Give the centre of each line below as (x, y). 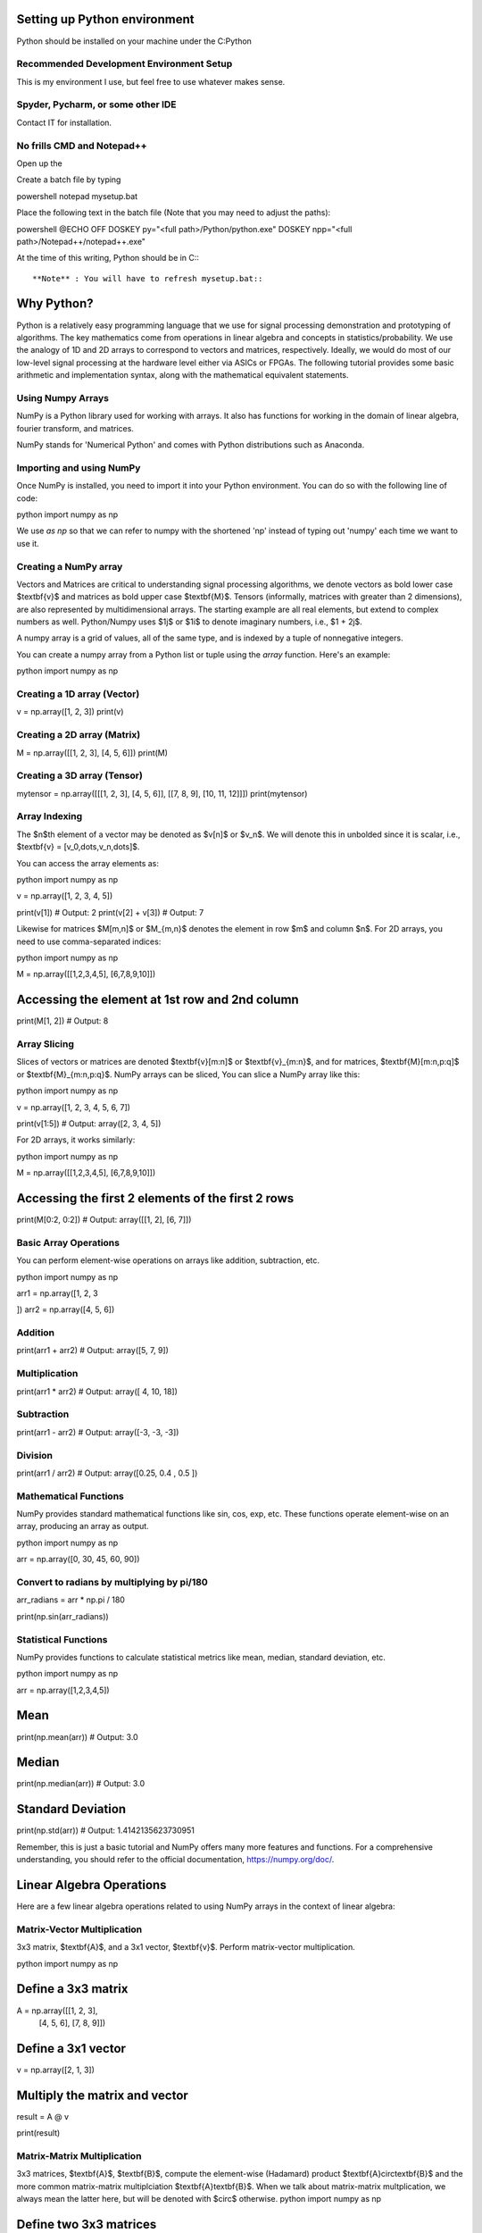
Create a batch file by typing (69, 180)
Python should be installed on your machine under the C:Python (134, 41)
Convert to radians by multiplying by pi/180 (112, 1582)
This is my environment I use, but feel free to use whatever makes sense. (151, 81)
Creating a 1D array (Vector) (78, 694)
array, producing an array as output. (83, 1526)
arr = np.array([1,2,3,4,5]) (63, 1690)
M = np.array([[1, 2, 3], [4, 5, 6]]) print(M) (92, 753)
